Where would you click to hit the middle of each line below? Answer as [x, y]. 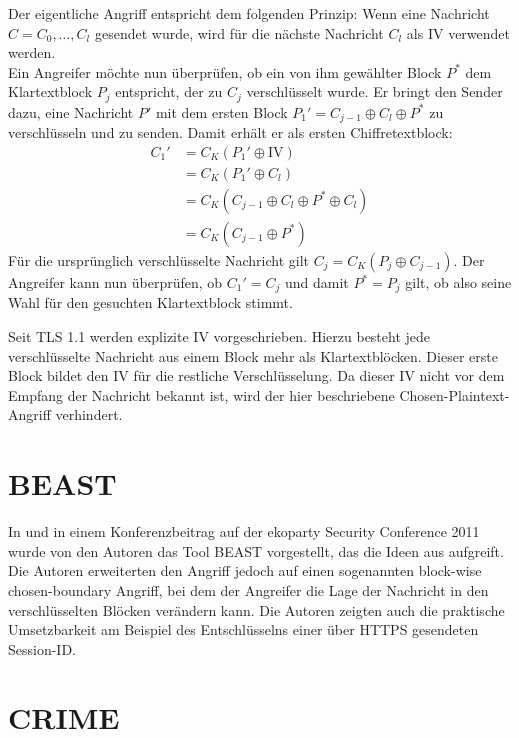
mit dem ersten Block [221, 111]
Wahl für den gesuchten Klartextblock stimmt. [150, 302]
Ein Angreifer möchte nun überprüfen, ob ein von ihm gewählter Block [225, 71]
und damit [317, 282]
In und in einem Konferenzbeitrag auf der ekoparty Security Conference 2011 [244, 531]
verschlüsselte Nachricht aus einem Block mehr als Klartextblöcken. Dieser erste [253, 355]
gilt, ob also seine [458, 282]
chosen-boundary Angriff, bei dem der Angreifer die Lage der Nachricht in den [248, 589]
